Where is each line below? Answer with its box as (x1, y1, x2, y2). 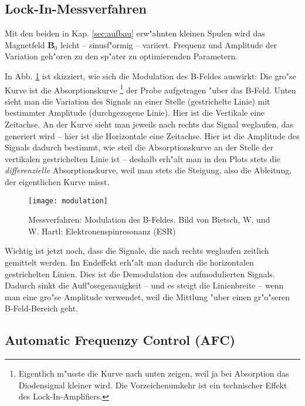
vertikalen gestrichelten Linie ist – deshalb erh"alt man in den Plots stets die (5, 152, 280, 165)
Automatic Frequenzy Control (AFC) (5, 331, 235, 349)
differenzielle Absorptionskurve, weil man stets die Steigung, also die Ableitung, (5, 164, 292, 176)
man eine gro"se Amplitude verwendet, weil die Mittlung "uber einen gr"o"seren (5, 290, 290, 303)
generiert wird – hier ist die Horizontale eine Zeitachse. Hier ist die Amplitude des (5, 129, 300, 142)
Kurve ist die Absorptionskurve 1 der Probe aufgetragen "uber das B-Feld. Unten (5, 82, 296, 96)
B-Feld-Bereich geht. (5, 302, 79, 314)
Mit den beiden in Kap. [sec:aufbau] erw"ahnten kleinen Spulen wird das (5, 27, 265, 39)
